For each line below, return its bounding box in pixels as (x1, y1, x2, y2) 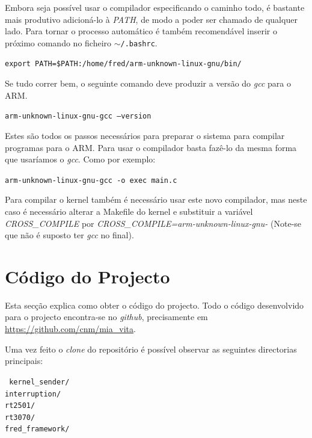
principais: (5, 354, 43, 367)
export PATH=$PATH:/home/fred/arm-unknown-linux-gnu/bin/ (5, 60, 242, 69)
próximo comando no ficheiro (5, 36, 112, 49)
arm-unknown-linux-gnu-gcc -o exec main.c (5, 176, 177, 185)
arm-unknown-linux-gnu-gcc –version (5, 112, 151, 121)
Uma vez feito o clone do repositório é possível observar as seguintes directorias (5, 342, 297, 355)
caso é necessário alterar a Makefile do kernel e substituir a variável (5, 205, 253, 217)
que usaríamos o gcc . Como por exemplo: (5, 153, 156, 165)
